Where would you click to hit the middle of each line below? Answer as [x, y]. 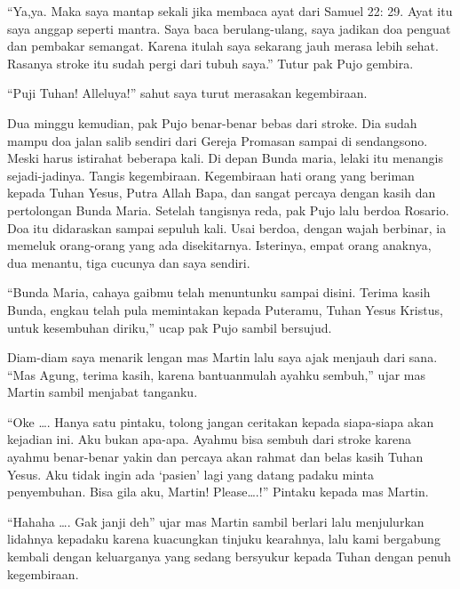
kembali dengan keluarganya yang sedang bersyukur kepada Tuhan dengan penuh [229, 557]
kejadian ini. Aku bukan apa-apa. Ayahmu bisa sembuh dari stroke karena [210, 439]
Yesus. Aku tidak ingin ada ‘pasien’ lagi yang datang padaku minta [190, 474]
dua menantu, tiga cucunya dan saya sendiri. [129, 262]
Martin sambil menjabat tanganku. [103, 392]
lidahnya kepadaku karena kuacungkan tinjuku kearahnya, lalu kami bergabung [224, 539]
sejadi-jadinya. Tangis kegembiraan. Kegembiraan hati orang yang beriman [211, 175]
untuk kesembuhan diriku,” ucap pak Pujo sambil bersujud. [170, 327]
